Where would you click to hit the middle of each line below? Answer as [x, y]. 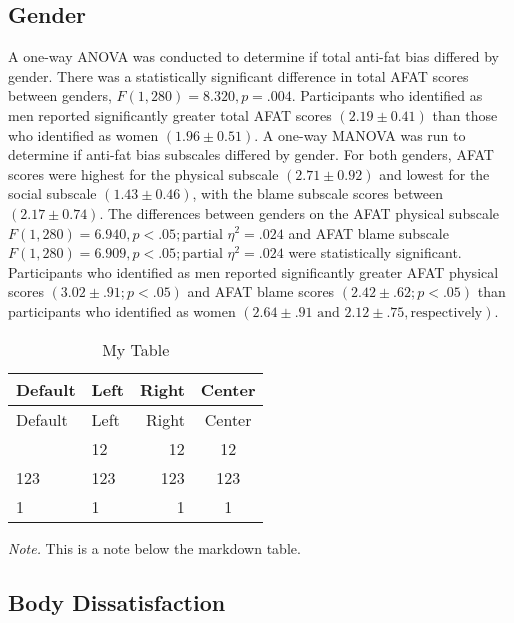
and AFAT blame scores [261, 291]
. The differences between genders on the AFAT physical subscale [299, 212]
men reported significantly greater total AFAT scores [170, 114]
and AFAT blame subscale [368, 232]
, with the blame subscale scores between [317, 193]
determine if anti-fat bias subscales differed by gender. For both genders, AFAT [251, 154]
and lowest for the [434, 173]
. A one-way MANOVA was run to [360, 134]
